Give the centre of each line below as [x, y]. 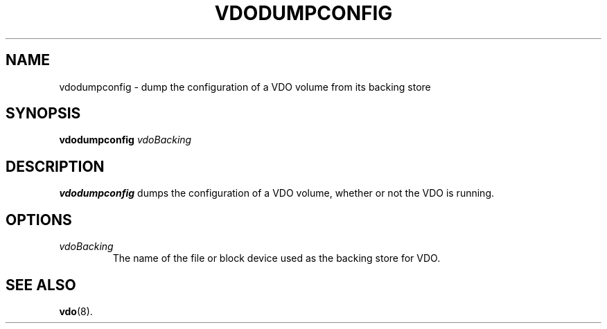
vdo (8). [76, 311]
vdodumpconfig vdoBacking [125, 140]
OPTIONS [39, 220]
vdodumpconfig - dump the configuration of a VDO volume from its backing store [245, 87]
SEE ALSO [41, 285]
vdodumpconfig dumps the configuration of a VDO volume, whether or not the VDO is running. [276, 193]
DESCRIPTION [55, 166]
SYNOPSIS [43, 114]
